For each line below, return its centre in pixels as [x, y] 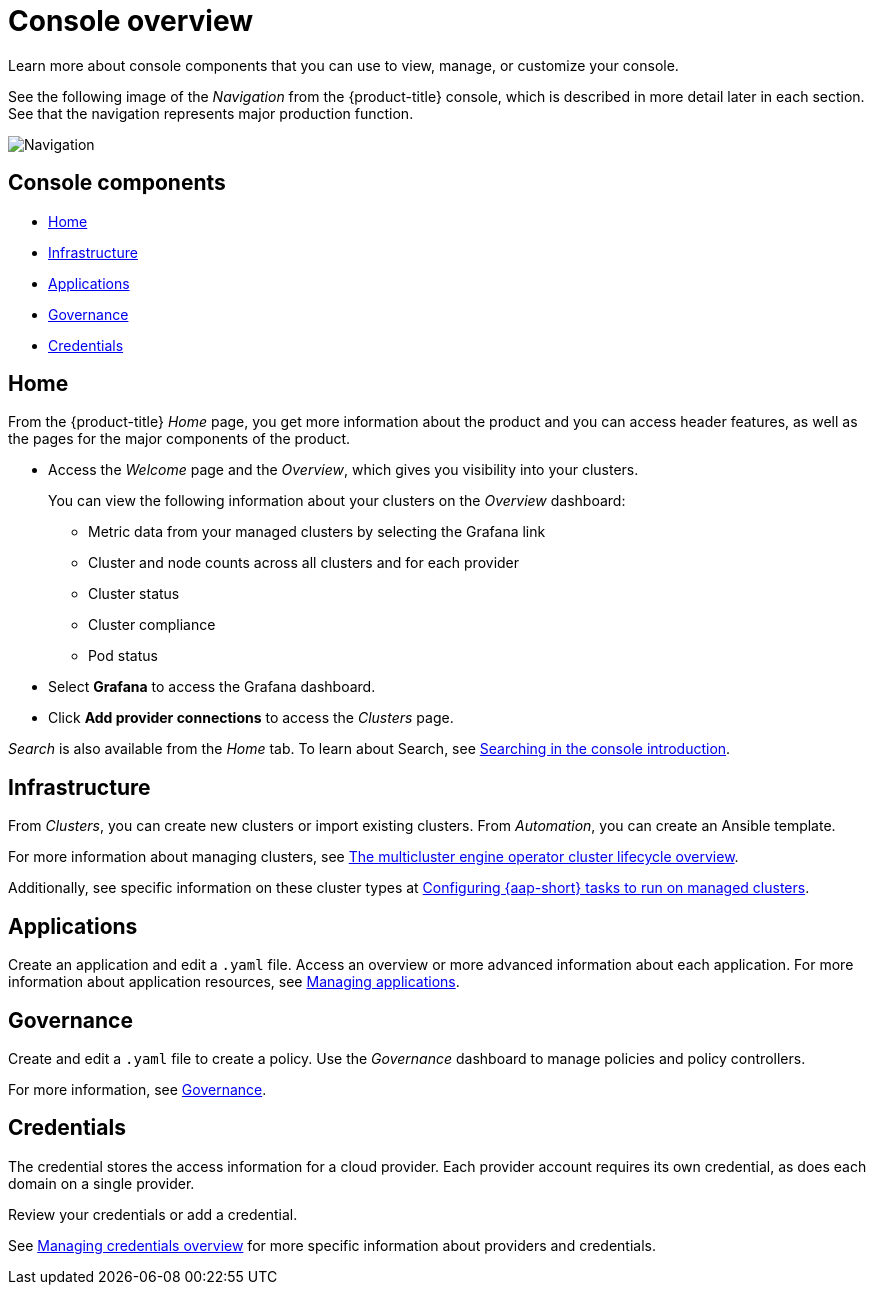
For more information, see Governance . [137, 1089]
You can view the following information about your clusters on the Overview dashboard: [337, 501]
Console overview [131, 21]
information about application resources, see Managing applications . [234, 982]
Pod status [123, 656]
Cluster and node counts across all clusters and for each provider [304, 563]
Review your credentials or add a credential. [153, 1214]
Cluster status [134, 594]
